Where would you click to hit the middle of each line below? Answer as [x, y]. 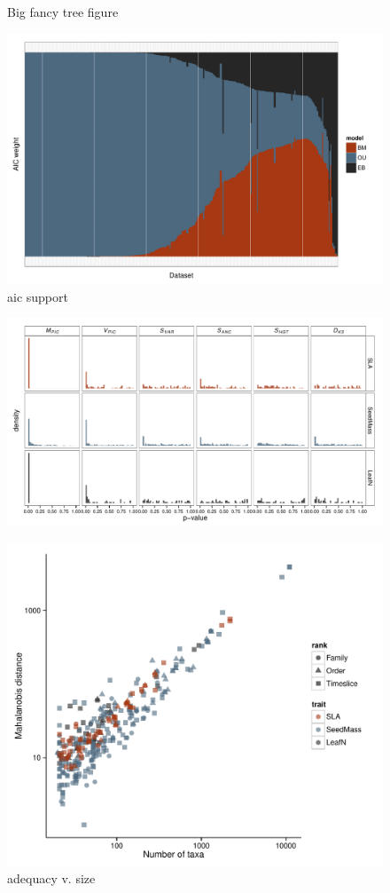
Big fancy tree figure [63, 12]
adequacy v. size [51, 877]
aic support [38, 296]
